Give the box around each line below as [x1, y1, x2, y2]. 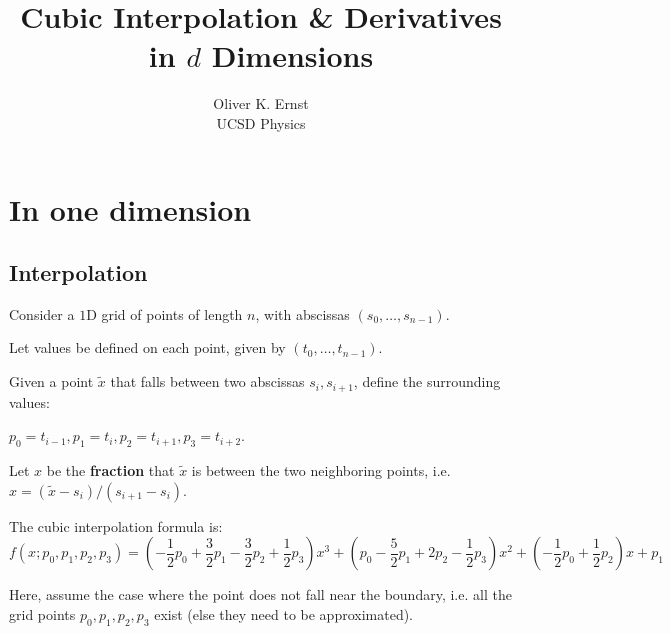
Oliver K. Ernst [213, 93, 309, 114]
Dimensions [211, 35, 374, 76]
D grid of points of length [86, 303, 243, 324]
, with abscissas [255, 303, 350, 324]
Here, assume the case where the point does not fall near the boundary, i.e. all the [9, 584, 512, 605]
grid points [9, 603, 76, 624]
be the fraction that [46, 459, 175, 480]
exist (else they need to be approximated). [154, 603, 414, 624]
